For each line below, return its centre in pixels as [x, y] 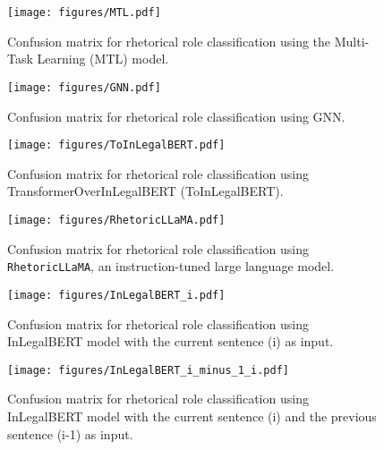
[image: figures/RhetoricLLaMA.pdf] [116, 220]
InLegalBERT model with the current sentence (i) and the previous [192, 416]
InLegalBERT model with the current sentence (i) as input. [171, 341]
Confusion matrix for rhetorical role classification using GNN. [176, 116]
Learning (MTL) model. [103, 59]
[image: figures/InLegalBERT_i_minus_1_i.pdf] [148, 370]
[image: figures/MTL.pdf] [84, 13]
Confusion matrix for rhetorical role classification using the [169, 41]
